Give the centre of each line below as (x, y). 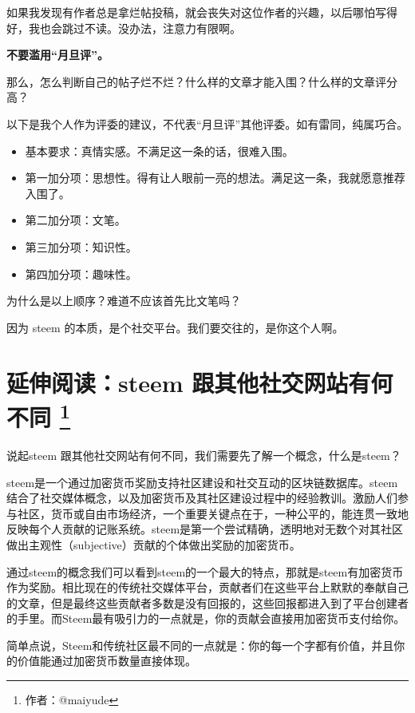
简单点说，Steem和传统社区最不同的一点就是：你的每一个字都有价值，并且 (200, 645)
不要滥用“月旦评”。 (57, 55)
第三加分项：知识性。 (81, 246)
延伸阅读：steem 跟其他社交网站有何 (200, 382)
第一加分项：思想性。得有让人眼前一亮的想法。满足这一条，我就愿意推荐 (215, 178)
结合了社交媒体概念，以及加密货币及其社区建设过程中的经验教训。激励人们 (202, 498)
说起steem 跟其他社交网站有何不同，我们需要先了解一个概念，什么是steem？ (204, 455)
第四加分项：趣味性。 (81, 273)
